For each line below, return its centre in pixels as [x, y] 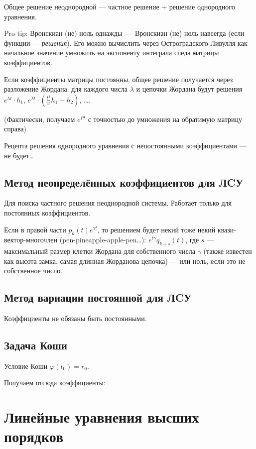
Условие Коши [26, 366]
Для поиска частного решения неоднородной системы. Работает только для [118, 203]
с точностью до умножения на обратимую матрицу [165, 119]
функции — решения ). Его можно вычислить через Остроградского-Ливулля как [126, 43]
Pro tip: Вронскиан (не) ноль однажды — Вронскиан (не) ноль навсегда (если [124, 33]
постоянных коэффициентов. [47, 212]
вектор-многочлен [31, 240]
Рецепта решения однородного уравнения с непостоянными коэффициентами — [125, 145]
